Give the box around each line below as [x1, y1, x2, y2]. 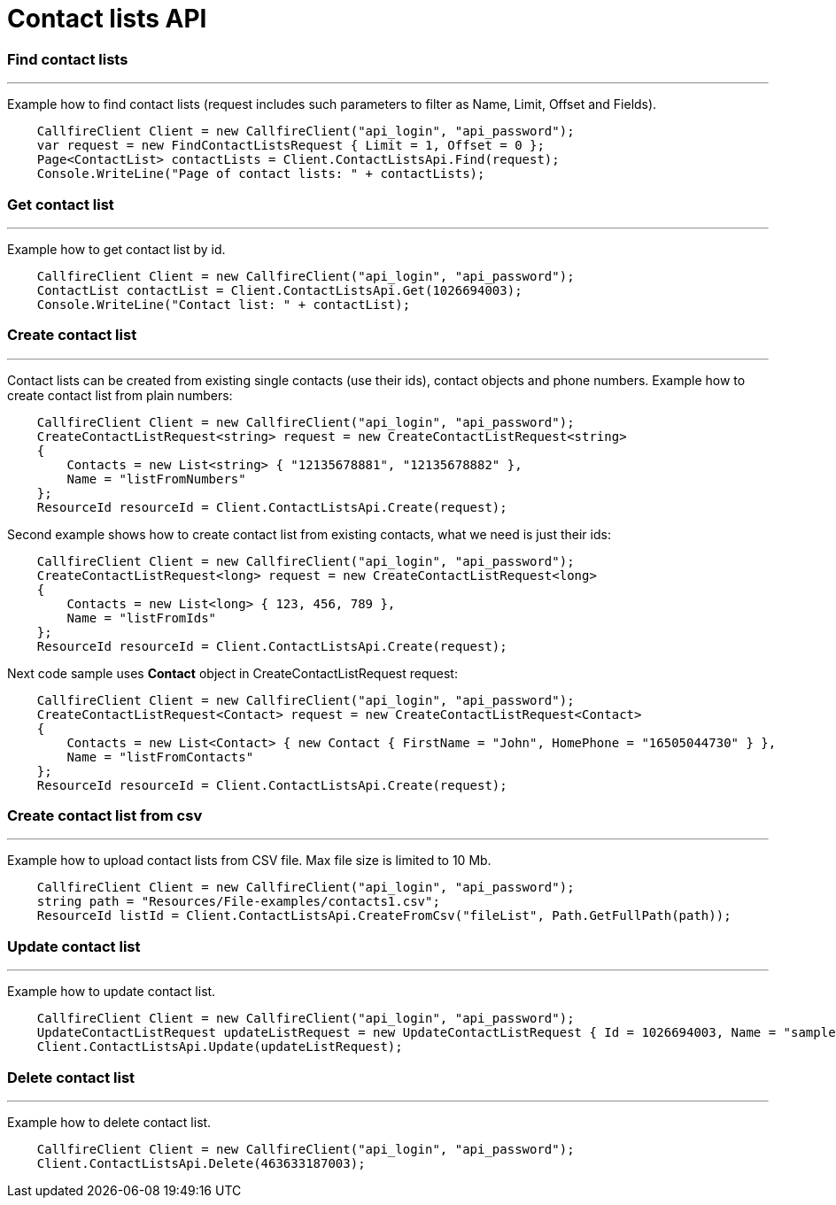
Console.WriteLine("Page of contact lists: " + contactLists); [36, 166, 485, 182]
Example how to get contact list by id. [7, 241, 226, 257]
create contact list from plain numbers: [7, 387, 233, 403]
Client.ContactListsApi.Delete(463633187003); [36, 1155, 366, 1170]
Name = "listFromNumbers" [66, 471, 246, 486]
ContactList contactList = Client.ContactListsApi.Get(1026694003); [36, 282, 522, 297]
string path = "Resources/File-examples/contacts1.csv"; [36, 894, 440, 909]
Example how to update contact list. [7, 984, 216, 1000]
